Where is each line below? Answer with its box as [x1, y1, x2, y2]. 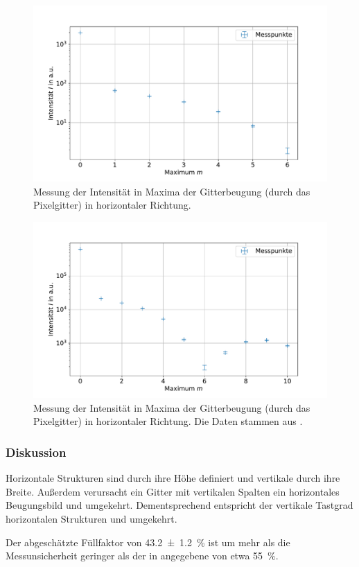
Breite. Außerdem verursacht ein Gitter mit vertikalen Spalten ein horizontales [6, 484, 340, 498]
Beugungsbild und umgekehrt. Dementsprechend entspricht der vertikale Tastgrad [6, 498, 353, 512]
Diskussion [6, 443, 67, 460]
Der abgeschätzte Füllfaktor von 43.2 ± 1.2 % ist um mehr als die [6, 534, 290, 549]
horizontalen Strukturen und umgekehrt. [6, 512, 177, 526]
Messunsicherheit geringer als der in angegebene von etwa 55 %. [6, 548, 279, 563]
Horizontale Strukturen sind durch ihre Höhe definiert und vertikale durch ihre [6, 471, 340, 485]
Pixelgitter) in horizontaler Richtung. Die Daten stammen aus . [33, 414, 303, 428]
